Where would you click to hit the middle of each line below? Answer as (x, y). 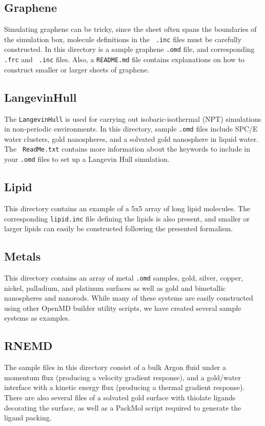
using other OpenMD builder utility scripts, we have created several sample (123, 308)
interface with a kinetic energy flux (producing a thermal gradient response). (125, 387)
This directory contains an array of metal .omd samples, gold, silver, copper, (124, 278)
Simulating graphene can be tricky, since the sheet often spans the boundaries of (130, 29)
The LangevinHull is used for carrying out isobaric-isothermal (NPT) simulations (133, 118)
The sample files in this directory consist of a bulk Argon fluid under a (115, 367)
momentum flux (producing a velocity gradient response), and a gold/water (123, 377)
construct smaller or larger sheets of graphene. (77, 69)
